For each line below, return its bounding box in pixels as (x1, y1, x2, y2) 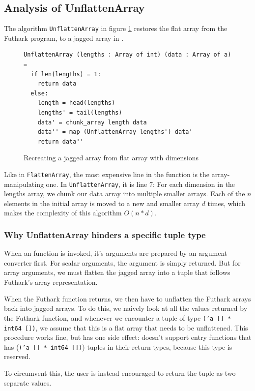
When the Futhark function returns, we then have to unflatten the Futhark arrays (4, 293, 251, 303)
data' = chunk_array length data (37, 119, 147, 126)
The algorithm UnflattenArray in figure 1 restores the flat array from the (4, 23, 227, 33)
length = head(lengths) (37, 99, 115, 107)
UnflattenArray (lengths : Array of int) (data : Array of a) (24, 51, 231, 59)
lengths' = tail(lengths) (37, 109, 122, 117)
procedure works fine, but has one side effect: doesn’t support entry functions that (4, 332, 252, 342)
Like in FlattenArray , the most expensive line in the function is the (4, 169, 210, 179)
